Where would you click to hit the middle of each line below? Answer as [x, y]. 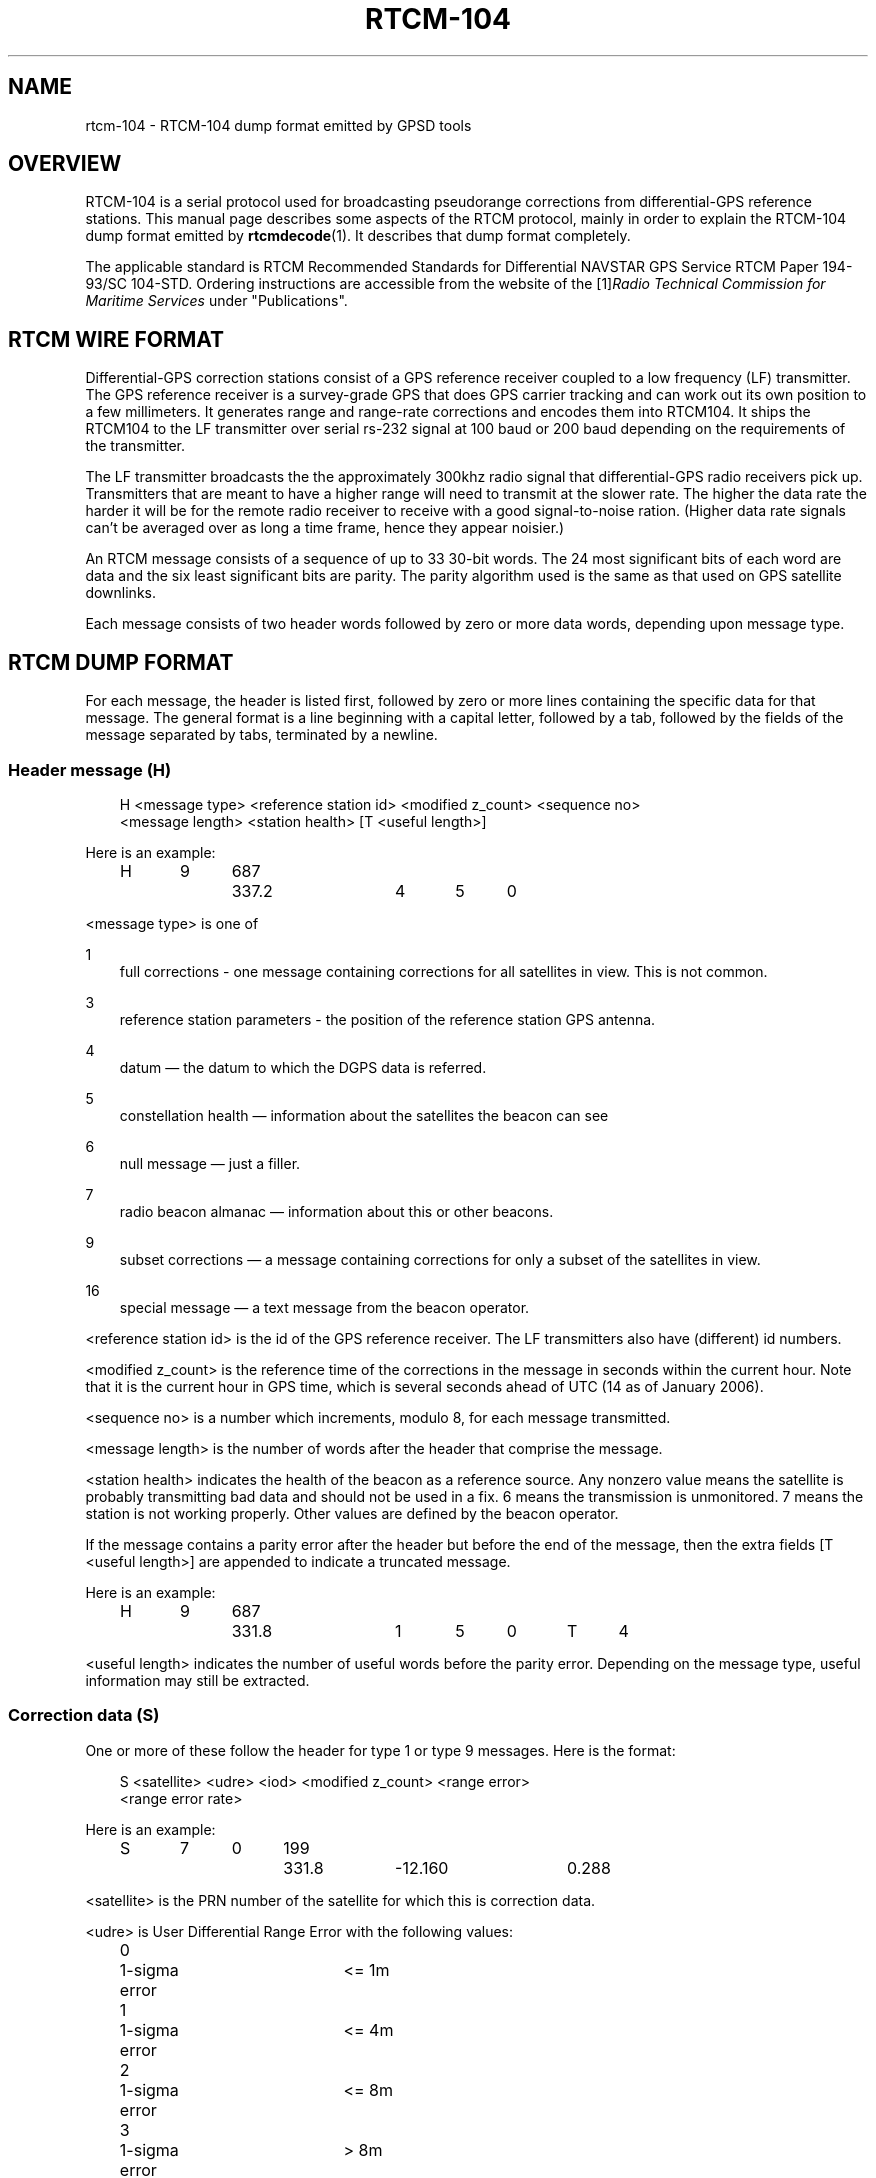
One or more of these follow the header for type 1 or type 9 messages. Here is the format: [380, 1750]
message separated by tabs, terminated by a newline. [261, 735]
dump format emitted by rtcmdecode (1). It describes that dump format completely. [358, 236]
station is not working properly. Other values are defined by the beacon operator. [352, 1513]
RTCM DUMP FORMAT [121, 662]
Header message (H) [90, 769]
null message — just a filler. [210, 1163]
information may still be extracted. [197, 1680]
